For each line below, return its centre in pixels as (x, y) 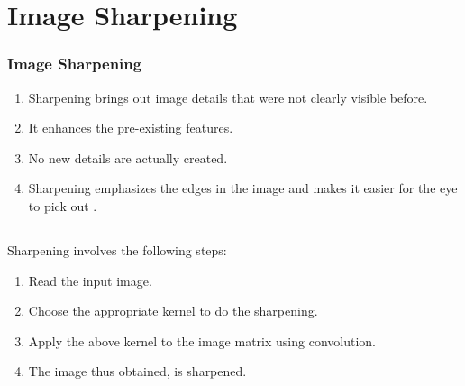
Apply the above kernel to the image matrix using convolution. (202, 340)
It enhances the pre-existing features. (131, 128)
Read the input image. (90, 280)
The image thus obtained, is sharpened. (137, 371)
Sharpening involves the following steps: (117, 249)
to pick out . (63, 205)
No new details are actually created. (128, 157)
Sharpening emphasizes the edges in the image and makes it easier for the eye (243, 188)
